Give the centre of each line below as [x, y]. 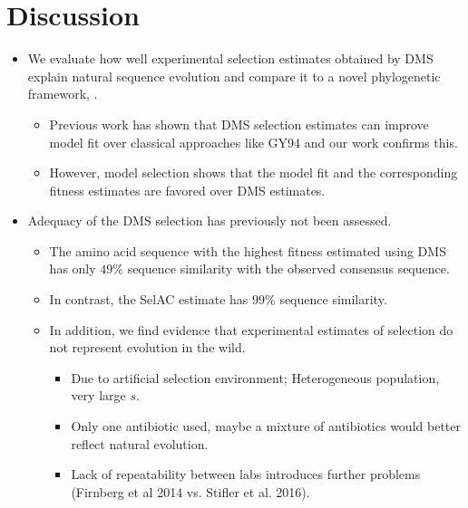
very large [98, 395]
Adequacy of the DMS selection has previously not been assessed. [210, 220]
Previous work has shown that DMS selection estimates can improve [239, 124]
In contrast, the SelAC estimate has [149, 299]
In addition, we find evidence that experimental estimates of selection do [251, 329]
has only [73, 268]
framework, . [63, 94]
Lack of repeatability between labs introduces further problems [246, 474]
